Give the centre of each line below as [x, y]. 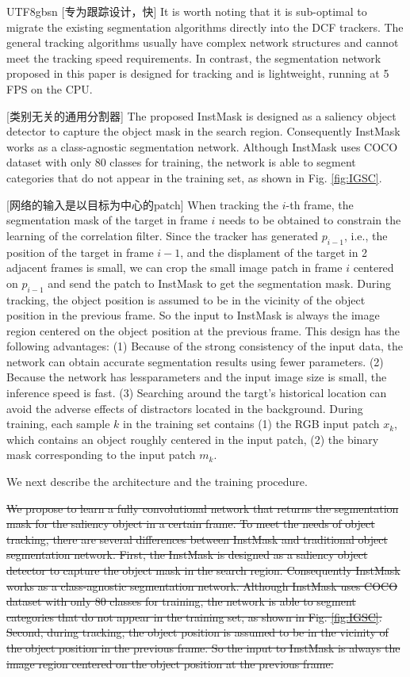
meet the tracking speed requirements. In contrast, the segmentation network [194, 57]
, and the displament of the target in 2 [274, 252]
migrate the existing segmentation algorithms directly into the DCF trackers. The [205, 27]
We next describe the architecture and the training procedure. [157, 482]
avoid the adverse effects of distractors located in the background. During [185, 408]
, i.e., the [366, 235]
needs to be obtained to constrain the [310, 220]
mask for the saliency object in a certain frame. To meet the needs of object [191, 524]
